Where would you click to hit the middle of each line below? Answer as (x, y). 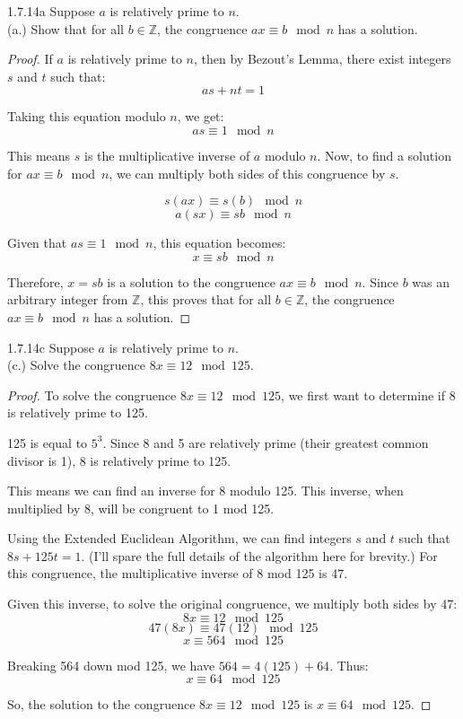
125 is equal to (48, 442)
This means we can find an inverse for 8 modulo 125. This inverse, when (205, 491)
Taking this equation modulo (87, 116)
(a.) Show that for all (66, 28)
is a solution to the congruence (191, 281)
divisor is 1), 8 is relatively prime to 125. (119, 460)
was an (431, 281)
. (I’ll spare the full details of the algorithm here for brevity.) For (259, 555)
